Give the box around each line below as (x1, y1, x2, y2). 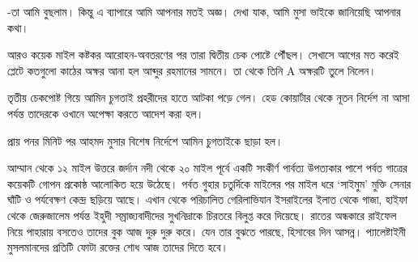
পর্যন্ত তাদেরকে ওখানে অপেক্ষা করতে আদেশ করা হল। (7, 104, 204, 121)
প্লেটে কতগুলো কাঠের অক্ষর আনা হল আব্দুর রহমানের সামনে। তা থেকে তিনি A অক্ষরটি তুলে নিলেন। (7, 61, 377, 78)
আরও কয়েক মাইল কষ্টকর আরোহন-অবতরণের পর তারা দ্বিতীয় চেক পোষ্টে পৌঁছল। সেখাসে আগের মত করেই (7, 46, 399, 63)
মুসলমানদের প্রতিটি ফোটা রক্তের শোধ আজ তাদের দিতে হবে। (7, 239, 228, 256)
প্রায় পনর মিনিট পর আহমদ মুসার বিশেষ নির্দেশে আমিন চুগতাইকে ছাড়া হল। (7, 132, 284, 149)
